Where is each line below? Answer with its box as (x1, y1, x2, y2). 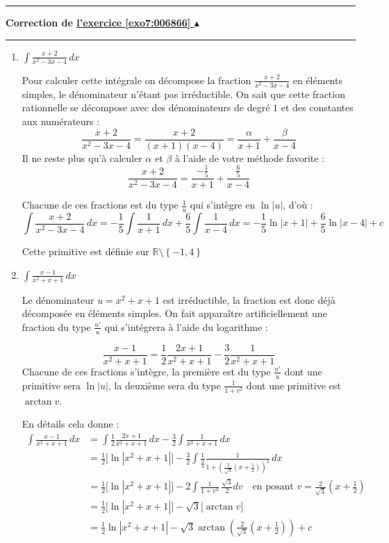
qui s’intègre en (190, 197, 256, 212)
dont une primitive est (246, 378, 341, 392)
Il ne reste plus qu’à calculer (22, 150, 142, 165)
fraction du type (22, 319, 91, 334)
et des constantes (281, 100, 354, 115)
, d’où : (283, 197, 313, 212)
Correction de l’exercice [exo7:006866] (6, 15, 191, 29)
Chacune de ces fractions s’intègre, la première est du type (22, 364, 271, 378)
